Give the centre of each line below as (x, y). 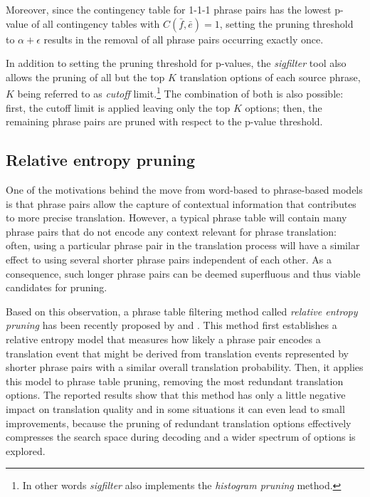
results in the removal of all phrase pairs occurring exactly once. (184, 39)
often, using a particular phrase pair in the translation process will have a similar (183, 245)
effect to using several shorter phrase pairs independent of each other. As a (169, 259)
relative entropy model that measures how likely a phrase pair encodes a (163, 339)
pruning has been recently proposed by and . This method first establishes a (171, 325)
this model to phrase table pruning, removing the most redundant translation (175, 381)
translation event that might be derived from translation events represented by (177, 353)
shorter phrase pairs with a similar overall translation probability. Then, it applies (185, 367)
